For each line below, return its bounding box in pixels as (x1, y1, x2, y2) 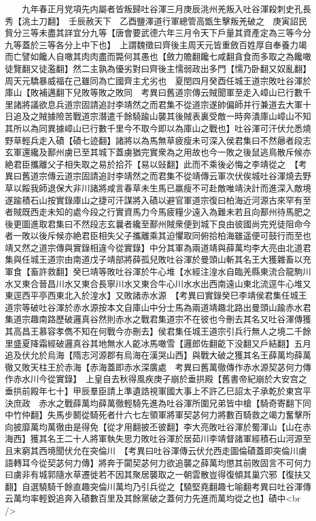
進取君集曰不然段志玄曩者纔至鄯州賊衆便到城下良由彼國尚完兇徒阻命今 (30, 217, 311, 230)
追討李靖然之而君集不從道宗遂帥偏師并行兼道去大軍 (98, 97, 303, 110)
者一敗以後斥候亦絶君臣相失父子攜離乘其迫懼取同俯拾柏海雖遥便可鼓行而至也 (5, 229, 311, 242)
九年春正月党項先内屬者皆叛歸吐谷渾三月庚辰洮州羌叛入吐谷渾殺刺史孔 (21, 2, 303, 15)
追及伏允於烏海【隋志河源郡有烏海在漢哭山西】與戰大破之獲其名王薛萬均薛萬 (5, 349, 311, 361)
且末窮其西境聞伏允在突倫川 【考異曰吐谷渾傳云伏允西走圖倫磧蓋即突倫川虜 (5, 444, 307, 456)
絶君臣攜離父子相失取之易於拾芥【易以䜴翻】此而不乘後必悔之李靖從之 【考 (5, 157, 307, 170)
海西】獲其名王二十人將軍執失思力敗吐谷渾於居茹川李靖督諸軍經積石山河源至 (5, 432, 311, 445)
